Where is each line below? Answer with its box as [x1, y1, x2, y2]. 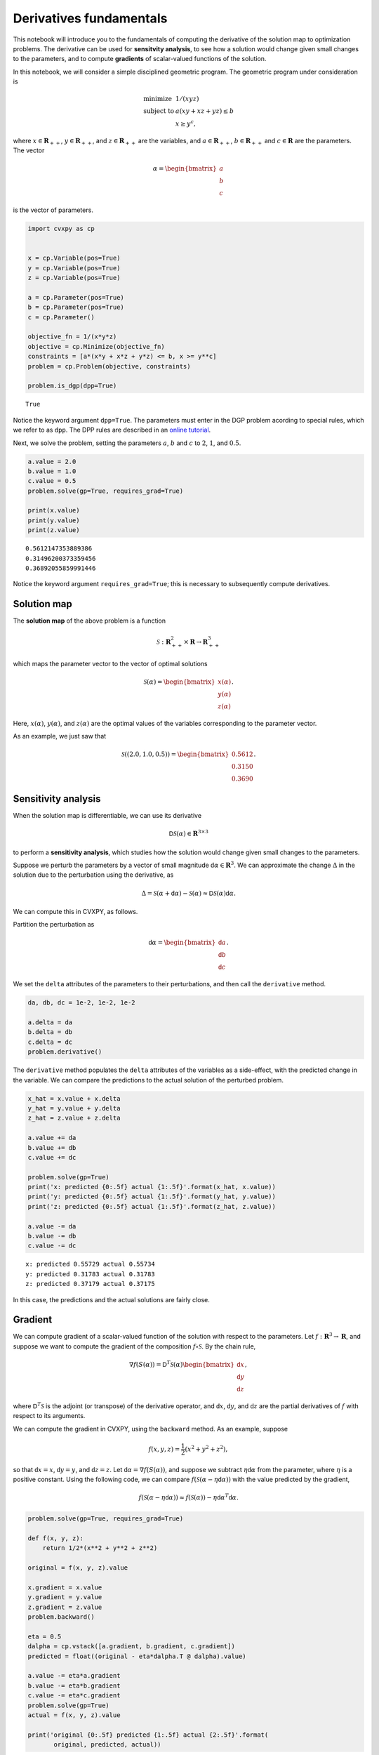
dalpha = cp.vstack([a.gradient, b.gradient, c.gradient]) [27, 1643, 235, 1650]
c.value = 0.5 [27, 477, 77, 485]
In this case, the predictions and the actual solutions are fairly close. [13, 1295, 210, 1304]
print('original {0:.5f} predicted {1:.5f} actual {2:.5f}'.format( [27, 1730, 269, 1739]
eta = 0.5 [27, 1632, 62, 1641]
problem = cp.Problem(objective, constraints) [27, 362, 191, 370]
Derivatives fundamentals [13, 11, 168, 26]
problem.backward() [27, 1613, 95, 1621]
